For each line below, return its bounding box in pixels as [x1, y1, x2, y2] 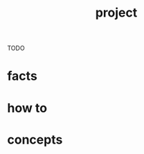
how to [7, 100, 47, 116]
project [95, 5, 138, 21]
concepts [7, 132, 63, 147]
